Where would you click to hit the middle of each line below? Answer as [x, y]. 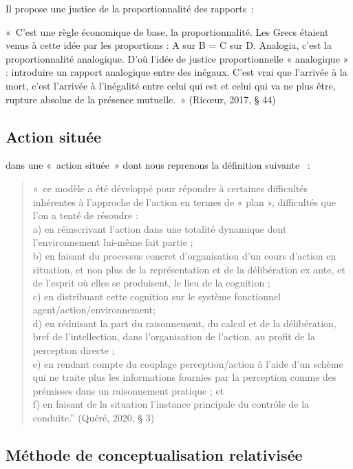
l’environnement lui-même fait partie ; [113, 242]
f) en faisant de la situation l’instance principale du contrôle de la [171, 404]
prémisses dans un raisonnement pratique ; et [128, 390]
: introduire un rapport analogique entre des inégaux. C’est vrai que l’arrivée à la [176, 72]
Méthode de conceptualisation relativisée [154, 455]
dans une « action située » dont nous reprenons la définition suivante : [158, 165]
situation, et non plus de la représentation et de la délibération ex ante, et [189, 269]
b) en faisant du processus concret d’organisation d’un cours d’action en [184, 255]
